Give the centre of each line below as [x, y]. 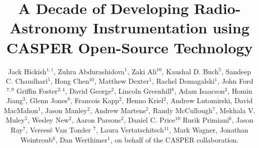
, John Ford [235, 81]
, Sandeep [236, 71]
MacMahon [21, 110]
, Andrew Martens [118, 110]
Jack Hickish [27, 71]
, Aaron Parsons [96, 120]
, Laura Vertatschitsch [130, 130]
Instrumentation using [171, 28]
